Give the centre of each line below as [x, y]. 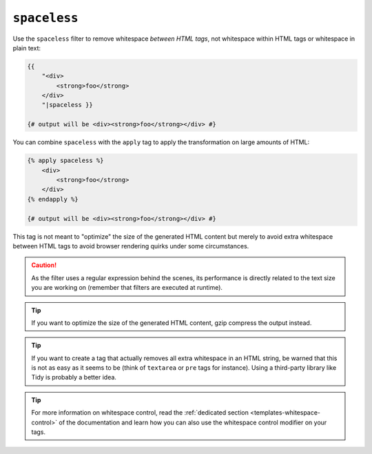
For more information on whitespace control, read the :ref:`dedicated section [140, 413]
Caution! [44, 265]
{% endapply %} [53, 199]
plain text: [27, 48]
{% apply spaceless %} [65, 161]
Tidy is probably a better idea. [74, 377]
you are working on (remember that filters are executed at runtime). [127, 288]
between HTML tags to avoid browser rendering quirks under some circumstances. [131, 246]
